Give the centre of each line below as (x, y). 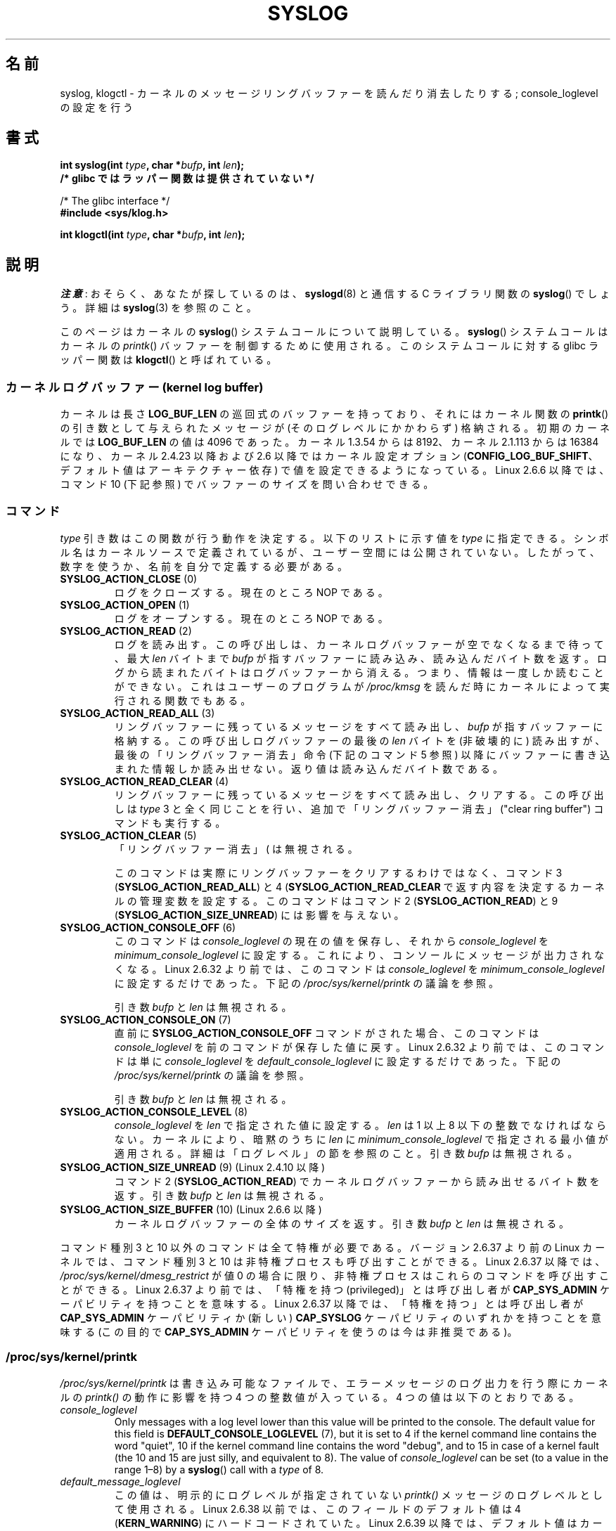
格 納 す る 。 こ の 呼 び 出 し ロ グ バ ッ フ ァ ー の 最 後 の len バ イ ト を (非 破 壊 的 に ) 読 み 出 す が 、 (360, 740)
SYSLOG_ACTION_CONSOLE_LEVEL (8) (154, 1111)
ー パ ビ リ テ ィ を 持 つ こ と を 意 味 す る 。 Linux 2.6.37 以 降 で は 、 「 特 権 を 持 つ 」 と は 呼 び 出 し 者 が (322, 1303)
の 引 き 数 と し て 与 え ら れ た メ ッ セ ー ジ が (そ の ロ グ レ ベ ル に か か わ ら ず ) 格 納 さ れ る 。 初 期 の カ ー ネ (335, 428)
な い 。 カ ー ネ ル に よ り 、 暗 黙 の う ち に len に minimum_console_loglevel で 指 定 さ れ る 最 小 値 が (361, 1139)
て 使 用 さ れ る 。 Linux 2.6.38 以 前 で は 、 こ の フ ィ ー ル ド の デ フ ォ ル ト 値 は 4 (317, 1509)
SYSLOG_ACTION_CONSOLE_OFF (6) (148, 927)
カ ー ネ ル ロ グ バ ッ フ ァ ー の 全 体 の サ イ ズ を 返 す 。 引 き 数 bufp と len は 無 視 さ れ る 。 (342, 1223)
